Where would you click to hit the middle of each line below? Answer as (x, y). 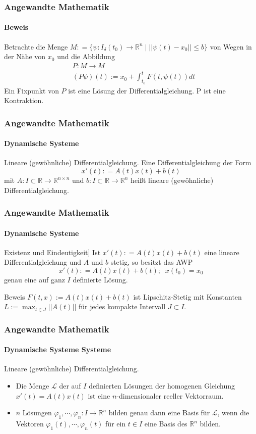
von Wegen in (231, 46)
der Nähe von (25, 56)
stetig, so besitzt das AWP (152, 262)
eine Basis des (166, 424)
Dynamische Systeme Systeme (58, 349)
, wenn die (233, 413)
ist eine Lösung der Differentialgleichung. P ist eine (147, 90)
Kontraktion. (24, 100)
